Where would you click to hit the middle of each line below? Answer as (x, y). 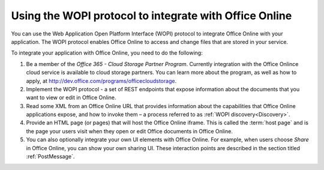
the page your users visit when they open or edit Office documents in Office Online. (130, 131)
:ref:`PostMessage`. (50, 157)
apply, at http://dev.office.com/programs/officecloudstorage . (101, 80)
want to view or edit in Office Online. (71, 98)
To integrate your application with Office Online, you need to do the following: (107, 53)
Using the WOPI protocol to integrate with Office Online (151, 16)
